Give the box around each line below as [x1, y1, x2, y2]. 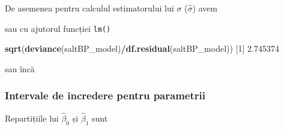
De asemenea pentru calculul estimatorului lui [5, 2, 174, 14]
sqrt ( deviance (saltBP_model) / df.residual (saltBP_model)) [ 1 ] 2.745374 [5, 42, 279, 55]
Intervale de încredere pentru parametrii [5, 88, 205, 103]
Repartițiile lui [5, 111, 59, 124]
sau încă [5, 62, 35, 75]
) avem [192, 2, 217, 14]
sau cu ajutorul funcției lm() [5, 22, 111, 34]
